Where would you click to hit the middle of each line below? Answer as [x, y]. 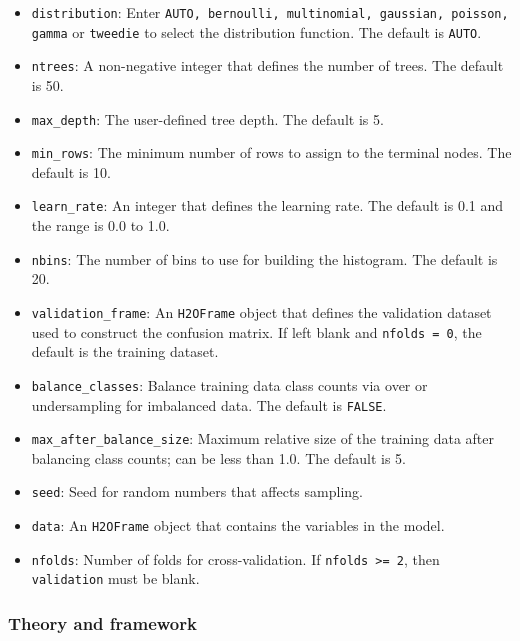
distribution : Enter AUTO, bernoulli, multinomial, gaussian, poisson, [270, 12]
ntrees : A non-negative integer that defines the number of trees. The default [267, 65]
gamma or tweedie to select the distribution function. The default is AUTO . [256, 31]
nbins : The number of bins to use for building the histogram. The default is [264, 258]
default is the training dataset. [125, 351]
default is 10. [71, 171]
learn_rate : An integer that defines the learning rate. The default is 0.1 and [267, 205]
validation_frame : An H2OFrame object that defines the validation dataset [261, 311]
